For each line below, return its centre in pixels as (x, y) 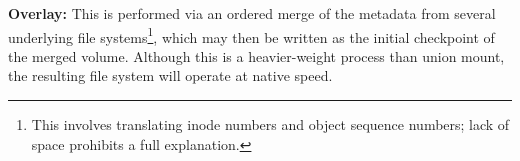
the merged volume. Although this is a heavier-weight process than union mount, (256, 55)
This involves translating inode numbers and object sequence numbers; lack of (270, 124)
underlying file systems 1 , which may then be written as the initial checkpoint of (251, 35)
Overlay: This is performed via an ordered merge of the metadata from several (252, 13)
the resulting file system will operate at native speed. (170, 75)
